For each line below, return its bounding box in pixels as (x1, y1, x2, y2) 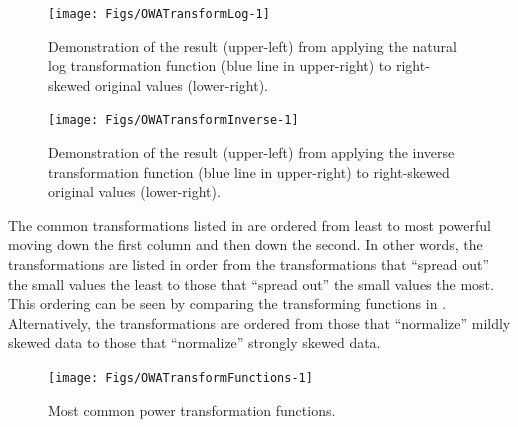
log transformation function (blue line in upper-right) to (48, 55, 392, 76)
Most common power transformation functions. (48, 399, 336, 420)
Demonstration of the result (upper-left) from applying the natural (48, 35, 457, 56)
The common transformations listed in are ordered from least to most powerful (8, 214, 491, 235)
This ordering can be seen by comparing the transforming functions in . (8, 293, 447, 314)
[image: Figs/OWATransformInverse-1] (48, 113, 299, 128)
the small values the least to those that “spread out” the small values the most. (8, 273, 494, 294)
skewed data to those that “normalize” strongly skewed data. (8, 332, 381, 353)
